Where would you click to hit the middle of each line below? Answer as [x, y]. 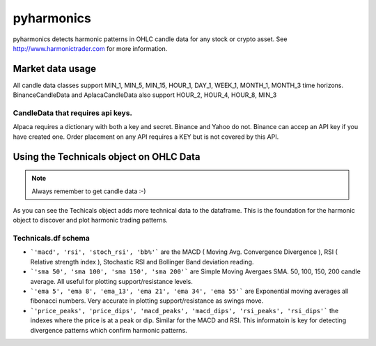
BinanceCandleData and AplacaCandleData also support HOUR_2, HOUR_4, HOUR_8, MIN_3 [145, 95]
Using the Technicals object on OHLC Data [107, 157]
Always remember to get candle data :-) [89, 191]
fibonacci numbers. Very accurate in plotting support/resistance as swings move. [147, 301]
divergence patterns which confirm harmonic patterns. [109, 330]
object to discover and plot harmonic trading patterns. [91, 220]
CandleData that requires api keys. [72, 113]
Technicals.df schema [51, 239]
